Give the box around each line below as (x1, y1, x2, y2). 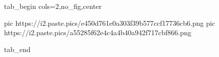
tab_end (4, 44, 31, 54)
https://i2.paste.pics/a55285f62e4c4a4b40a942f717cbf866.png (4, 27, 192, 38)
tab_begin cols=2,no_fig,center (4, 1, 102, 11)
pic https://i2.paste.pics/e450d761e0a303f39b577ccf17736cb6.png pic (4, 17, 215, 28)
